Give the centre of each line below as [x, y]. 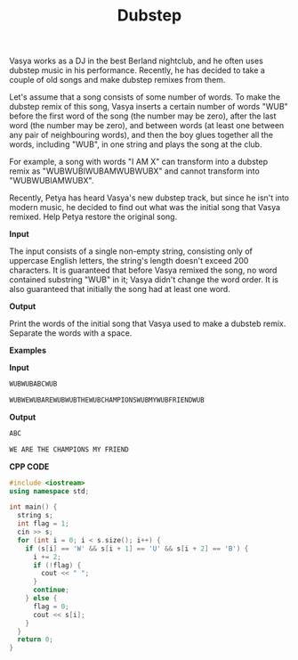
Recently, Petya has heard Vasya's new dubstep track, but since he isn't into [149, 198]
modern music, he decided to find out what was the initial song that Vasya [145, 208]
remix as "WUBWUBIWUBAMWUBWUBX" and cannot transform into [134, 171]
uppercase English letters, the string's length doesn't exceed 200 [129, 261]
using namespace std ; [49, 491]
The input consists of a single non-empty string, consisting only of [131, 251]
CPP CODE [29, 466]
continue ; [51, 590]
